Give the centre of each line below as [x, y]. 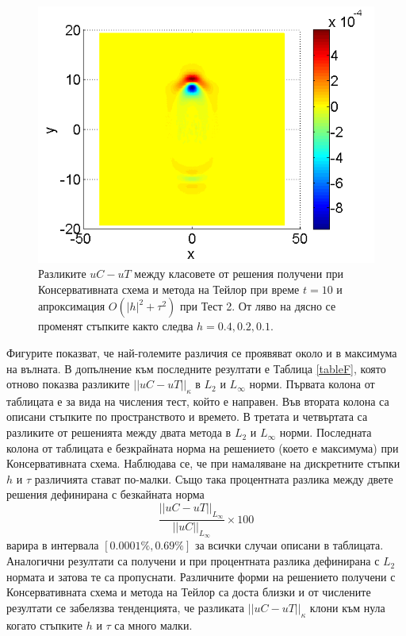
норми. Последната [326, 432]
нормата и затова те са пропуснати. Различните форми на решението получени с [201, 576]
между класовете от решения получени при [239, 274]
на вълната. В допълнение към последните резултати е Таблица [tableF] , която [196, 368]
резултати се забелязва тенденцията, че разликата [126, 607]
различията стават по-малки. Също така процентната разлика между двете [214, 478]
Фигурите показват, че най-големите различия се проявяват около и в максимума [202, 352]
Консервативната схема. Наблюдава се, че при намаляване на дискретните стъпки [203, 463]
